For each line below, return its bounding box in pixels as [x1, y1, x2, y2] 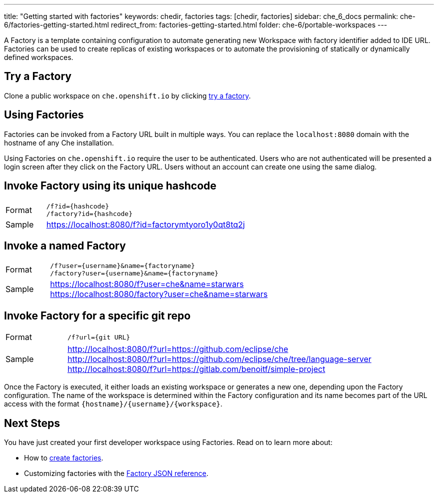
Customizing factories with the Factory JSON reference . [24, 469, 208, 478]
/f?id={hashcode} [46, 202, 109, 210]
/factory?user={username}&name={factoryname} [50, 269, 218, 277]
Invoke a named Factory [4, 239, 126, 252]
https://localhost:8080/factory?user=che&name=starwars [50, 289, 268, 299]
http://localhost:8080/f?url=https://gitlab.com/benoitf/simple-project [67, 364, 325, 374]
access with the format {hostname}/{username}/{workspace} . [4, 399, 222, 408]
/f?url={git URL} [67, 333, 130, 341]
